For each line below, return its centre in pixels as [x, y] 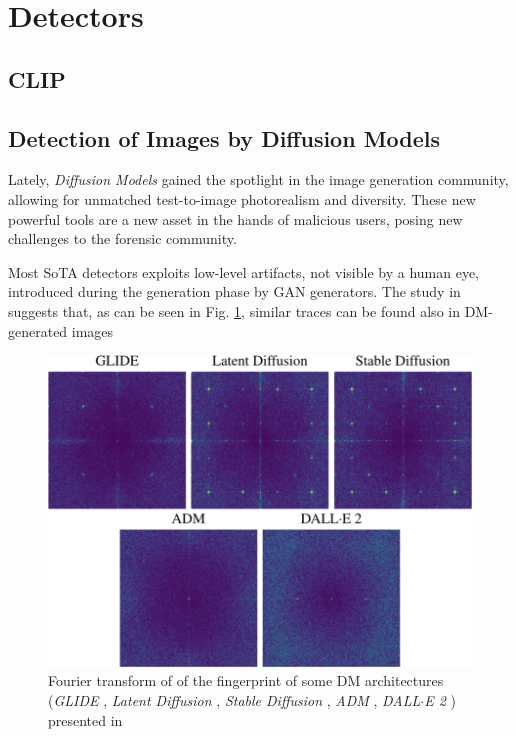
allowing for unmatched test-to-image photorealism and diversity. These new [242, 198]
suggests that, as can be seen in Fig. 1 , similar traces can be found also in [234, 310]
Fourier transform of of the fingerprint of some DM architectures [246, 680]
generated [38, 330]
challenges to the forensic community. [122, 238]
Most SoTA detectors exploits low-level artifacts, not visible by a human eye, [243, 271]
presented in [85, 719]
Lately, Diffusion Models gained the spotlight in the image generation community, [258, 179]
